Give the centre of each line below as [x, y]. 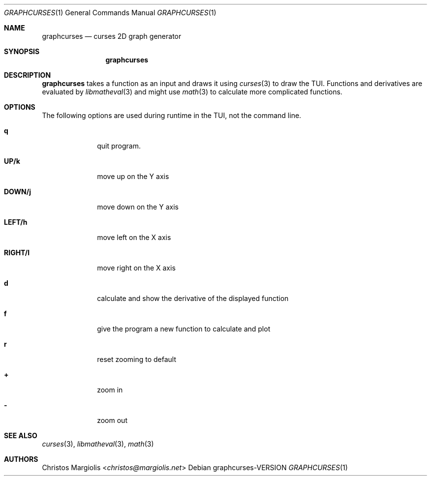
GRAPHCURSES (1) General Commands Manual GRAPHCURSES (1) [110, 13]
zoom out [112, 420]
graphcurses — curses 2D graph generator [112, 36]
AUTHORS [21, 459]
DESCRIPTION [28, 75]
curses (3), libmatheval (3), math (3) [98, 444]
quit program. [119, 146]
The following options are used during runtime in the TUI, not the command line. [172, 115]
